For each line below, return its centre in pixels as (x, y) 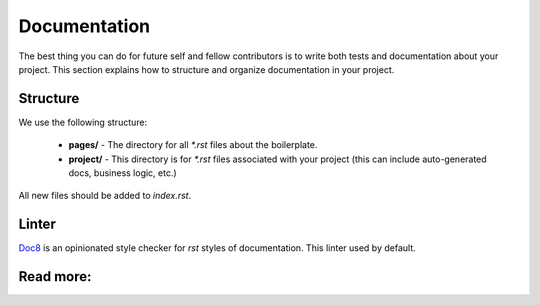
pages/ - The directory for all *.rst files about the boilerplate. (193, 145)
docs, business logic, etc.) (122, 173)
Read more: (55, 276)
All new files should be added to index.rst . (105, 196)
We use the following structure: (83, 122)
